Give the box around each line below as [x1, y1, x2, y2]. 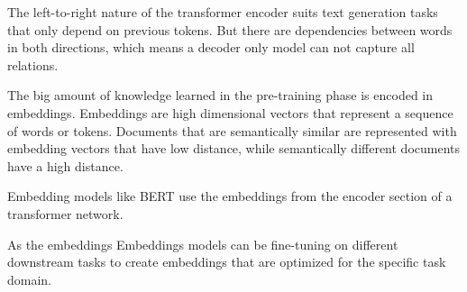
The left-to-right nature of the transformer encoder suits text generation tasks [7, 3, 438, 21]
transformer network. [7, 204, 124, 223]
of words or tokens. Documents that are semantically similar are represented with [7, 121, 457, 140]
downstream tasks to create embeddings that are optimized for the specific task [7, 252, 446, 271]
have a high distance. [7, 156, 124, 175]
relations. [7, 55, 59, 74]
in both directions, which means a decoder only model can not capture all [7, 38, 415, 57]
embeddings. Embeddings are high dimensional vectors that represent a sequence [7, 103, 453, 122]
